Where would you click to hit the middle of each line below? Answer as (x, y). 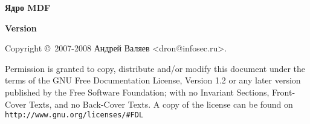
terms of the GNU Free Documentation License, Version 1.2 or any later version (153, 80)
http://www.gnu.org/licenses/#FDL (74, 115)
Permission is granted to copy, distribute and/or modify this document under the (155, 68)
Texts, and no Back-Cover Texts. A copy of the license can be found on (161, 104)
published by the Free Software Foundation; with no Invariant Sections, (137, 92)
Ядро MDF (28, 7)
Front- (284, 92)
